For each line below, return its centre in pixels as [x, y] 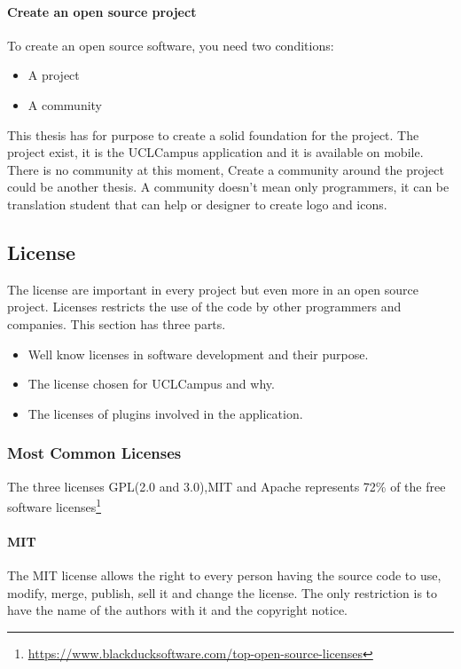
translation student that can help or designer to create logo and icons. [197, 204]
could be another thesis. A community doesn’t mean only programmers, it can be [228, 187]
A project [54, 75]
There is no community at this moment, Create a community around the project [226, 169]
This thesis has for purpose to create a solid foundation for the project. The [213, 134]
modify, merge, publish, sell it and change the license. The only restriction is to [223, 592]
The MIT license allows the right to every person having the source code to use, [224, 575]
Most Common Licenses [94, 453]
